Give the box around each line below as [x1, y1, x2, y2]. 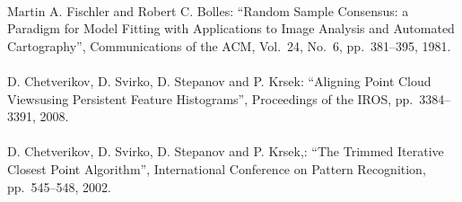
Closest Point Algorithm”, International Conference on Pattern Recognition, [7, 159, 426, 178]
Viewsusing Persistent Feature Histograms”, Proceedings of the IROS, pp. [7, 89, 414, 108]
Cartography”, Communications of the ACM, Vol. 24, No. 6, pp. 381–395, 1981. [7, 36, 451, 55]
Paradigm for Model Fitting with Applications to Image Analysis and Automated [7, 19, 455, 38]
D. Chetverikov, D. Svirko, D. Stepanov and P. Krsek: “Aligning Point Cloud [7, 71, 431, 90]
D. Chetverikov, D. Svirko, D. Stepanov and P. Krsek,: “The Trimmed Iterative [7, 142, 444, 161]
